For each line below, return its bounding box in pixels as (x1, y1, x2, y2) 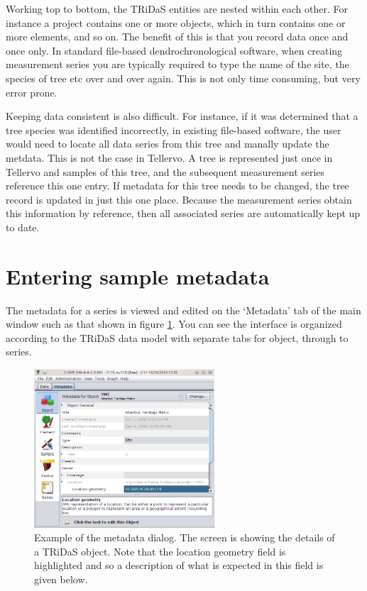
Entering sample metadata (6, 261, 270, 290)
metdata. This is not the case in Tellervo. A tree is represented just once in (6, 150, 333, 165)
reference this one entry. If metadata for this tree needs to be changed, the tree (6, 178, 349, 193)
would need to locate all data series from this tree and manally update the (6, 136, 329, 151)
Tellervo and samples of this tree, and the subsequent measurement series (6, 164, 325, 179)
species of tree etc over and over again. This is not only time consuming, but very (6, 70, 361, 85)
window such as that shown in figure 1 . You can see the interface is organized (6, 316, 342, 331)
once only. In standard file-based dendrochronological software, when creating (6, 43, 343, 57)
